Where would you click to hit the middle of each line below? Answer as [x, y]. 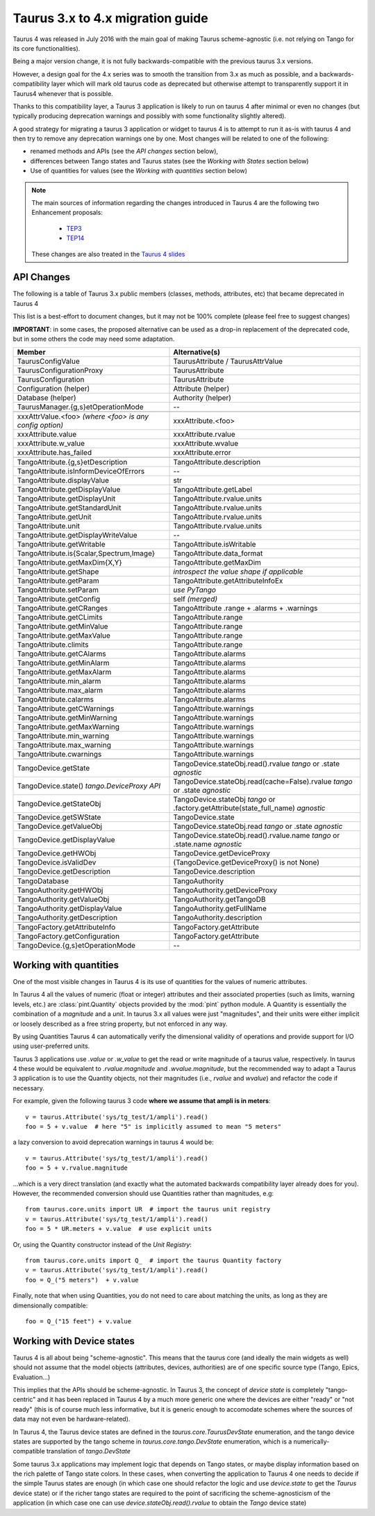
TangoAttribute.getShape [58, 572]
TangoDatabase [43, 881]
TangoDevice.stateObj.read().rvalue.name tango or [257, 836]
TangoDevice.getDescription [64, 871]
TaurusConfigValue [48, 362]
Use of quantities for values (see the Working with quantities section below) [139, 171]
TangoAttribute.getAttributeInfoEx [228, 581]
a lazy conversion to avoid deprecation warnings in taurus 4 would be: [114, 1142]
